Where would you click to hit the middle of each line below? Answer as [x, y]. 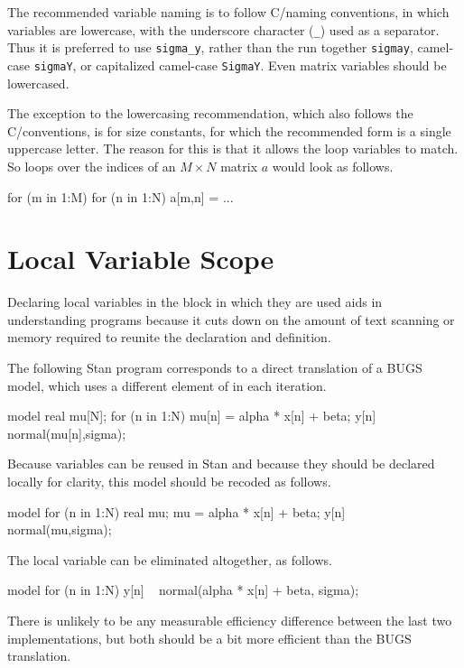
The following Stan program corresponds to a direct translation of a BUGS [215, 368]
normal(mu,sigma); [60, 529]
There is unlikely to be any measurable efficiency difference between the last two [230, 620]
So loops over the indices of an [92, 166]
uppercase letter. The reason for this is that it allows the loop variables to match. [233, 148]
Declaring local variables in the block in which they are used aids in [195, 302]
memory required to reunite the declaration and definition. [169, 337]
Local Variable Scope [141, 259]
